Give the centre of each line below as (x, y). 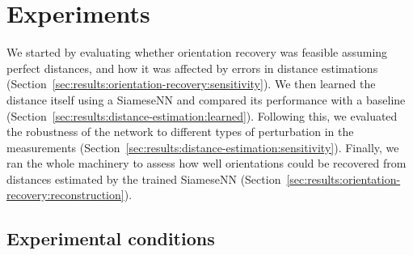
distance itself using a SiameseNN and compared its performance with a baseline (206, 99)
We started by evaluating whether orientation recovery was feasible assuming (197, 52)
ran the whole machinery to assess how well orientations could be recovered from (206, 163)
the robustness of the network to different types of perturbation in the (180, 132)
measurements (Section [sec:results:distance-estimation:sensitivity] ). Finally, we (203, 147)
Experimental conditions (111, 238)
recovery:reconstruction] (65, 195)
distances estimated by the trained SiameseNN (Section (144, 178)
